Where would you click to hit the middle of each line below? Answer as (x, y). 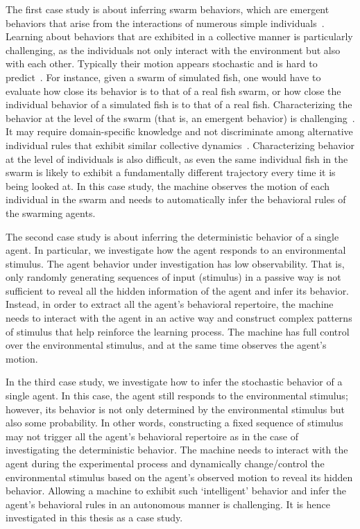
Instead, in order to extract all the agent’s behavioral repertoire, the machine (170, 304)
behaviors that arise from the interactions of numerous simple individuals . (165, 23)
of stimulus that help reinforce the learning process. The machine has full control (178, 331)
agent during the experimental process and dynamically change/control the (165, 463)
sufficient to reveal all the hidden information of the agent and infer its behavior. (178, 290)
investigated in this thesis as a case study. (94, 518)
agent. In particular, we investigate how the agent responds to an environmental (176, 250)
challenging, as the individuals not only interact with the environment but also (173, 50)
